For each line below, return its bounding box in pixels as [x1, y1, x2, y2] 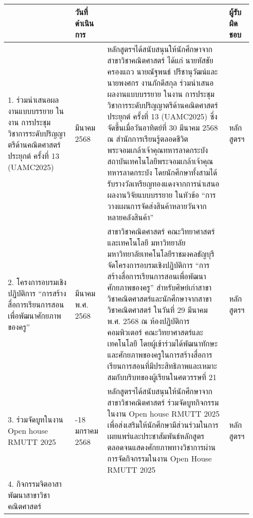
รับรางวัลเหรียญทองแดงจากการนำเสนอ [107, 178, 219, 189]
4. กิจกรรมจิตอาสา [8, 478, 62, 489]
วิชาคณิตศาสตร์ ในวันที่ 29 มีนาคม [107, 304, 208, 315]
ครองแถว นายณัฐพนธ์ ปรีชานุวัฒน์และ [107, 66, 218, 77]
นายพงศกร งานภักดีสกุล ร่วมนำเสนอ [107, 77, 214, 88]
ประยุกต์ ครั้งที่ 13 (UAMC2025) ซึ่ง [107, 111, 217, 122]
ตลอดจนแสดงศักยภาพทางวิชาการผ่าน [107, 441, 216, 453]
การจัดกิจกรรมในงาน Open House [107, 453, 212, 464]
